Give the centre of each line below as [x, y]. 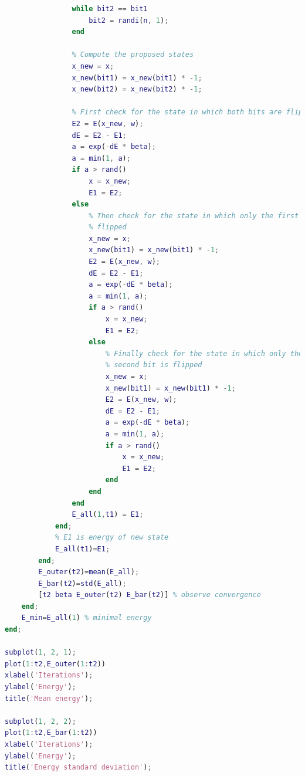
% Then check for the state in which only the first [194, 216]
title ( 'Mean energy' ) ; [49, 698]
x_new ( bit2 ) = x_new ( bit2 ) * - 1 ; [137, 89]
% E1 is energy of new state [112, 538]
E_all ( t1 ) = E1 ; [82, 549]
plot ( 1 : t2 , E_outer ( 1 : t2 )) [55, 664]
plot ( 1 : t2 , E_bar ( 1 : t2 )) [51, 733]
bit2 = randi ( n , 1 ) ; [129, 20]
